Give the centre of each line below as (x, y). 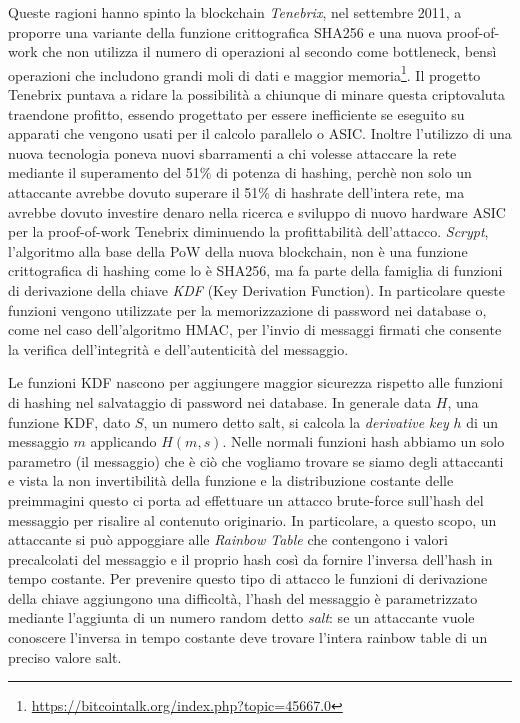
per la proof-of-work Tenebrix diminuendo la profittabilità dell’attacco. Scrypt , (248, 231)
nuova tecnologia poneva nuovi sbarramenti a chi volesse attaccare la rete (232, 152)
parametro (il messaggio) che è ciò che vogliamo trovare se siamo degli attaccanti (256, 460)
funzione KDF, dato (69, 421)
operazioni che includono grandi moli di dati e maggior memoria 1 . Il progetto (244, 73)
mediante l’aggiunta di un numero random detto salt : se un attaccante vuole (241, 617)
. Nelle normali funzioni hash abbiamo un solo (363, 441)
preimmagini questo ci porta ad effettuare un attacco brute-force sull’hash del (246, 499)
